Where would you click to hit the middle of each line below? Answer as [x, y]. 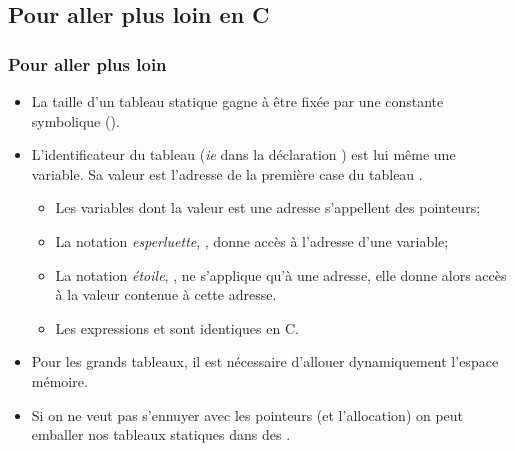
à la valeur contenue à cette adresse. [166, 294]
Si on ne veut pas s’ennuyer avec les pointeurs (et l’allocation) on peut [247, 414]
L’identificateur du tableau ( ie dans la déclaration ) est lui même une [243, 154]
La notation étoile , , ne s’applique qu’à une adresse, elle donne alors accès [281, 274]
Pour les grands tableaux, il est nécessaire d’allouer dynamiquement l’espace [265, 361]
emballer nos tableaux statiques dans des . [161, 434]
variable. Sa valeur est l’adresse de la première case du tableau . [227, 173]
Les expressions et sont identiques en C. [177, 327]
